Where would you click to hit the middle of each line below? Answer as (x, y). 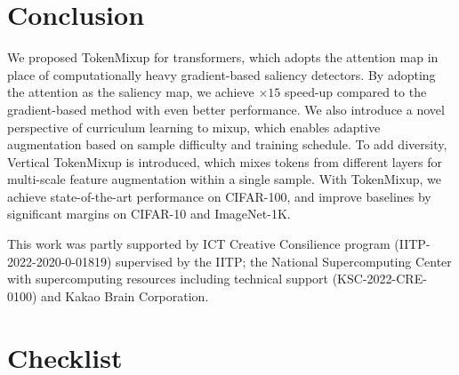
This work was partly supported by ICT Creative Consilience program (199, 244)
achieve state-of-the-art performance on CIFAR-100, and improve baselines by (219, 196)
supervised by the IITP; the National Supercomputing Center (284, 261)
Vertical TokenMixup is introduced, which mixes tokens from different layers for (225, 161)
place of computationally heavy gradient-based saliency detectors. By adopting (221, 74)
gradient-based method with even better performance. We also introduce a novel (226, 109)
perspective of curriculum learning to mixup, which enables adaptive (194, 127)
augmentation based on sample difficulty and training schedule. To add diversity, (227, 144)
